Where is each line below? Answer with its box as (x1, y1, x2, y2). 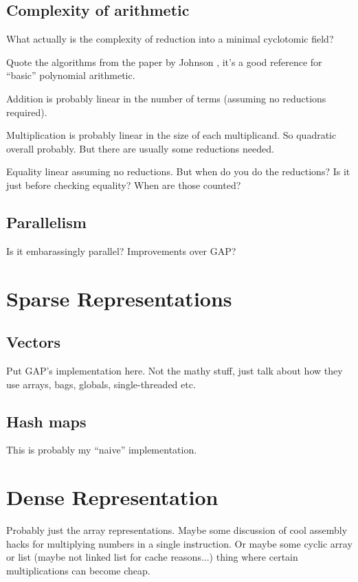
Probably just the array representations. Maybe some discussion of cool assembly (6, 523, 348, 537)
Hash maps (6, 410, 87, 432)
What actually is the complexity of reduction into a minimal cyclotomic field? (6, 32, 334, 46)
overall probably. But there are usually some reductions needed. (6, 141, 274, 155)
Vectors (6, 331, 60, 352)
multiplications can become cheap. (6, 563, 150, 577)
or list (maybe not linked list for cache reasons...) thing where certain (6, 550, 298, 564)
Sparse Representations (6, 284, 232, 312)
